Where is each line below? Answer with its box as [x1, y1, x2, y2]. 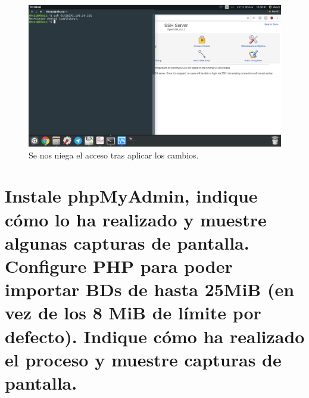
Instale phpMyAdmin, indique [5, 184, 258, 208]
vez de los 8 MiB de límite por [5, 300, 261, 325]
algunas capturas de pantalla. [5, 230, 249, 254]
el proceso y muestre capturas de [5, 347, 282, 371]
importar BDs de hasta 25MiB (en [5, 277, 295, 301]
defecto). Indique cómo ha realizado [5, 324, 305, 348]
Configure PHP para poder [5, 254, 233, 278]
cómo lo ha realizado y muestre [5, 207, 267, 231]
